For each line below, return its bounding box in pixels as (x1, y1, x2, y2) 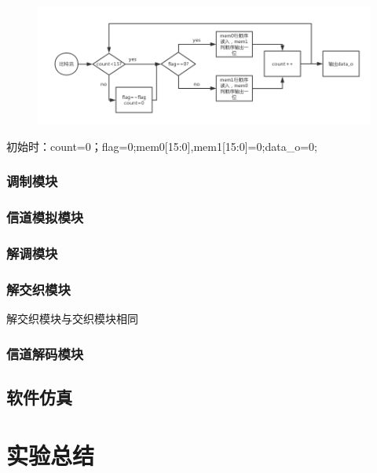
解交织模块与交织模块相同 (6, 310, 138, 327)
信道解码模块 (6, 343, 84, 363)
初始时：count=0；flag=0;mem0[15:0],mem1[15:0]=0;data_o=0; (6, 137, 317, 154)
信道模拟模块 (6, 207, 84, 227)
